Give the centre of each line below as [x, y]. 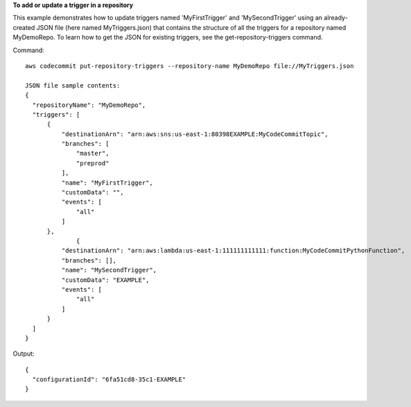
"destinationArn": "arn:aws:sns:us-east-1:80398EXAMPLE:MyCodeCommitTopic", [195, 134]
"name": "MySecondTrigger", [109, 270]
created [24, 27]
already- [335, 18]
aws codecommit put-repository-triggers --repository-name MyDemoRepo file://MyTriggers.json [190, 66]
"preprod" [93, 163]
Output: [24, 354]
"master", [93, 153]
